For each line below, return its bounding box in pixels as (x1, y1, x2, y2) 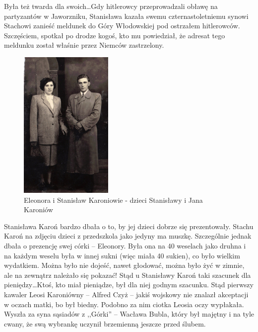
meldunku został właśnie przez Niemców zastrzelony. (4, 40, 164, 50)
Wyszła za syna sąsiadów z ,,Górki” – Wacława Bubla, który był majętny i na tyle (4, 309, 254, 319)
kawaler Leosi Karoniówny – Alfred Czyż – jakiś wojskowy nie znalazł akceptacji (4, 289, 249, 299)
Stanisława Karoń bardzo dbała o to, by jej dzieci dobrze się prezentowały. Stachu (4, 221, 254, 231)
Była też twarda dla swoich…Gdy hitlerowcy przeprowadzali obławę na (4, 1, 218, 11)
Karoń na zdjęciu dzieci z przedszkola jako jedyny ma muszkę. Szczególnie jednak (4, 231, 252, 241)
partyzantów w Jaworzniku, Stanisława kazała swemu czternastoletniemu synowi (4, 10, 249, 21)
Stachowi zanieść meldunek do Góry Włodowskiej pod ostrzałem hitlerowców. (4, 20, 240, 31)
